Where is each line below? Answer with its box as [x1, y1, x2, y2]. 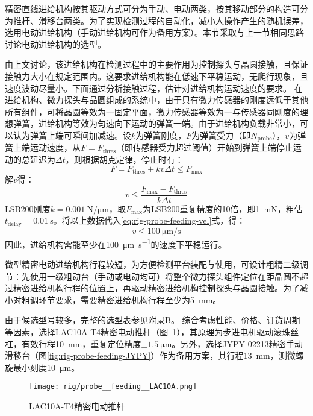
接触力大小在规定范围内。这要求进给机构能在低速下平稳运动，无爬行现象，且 [5, 69, 308, 82]
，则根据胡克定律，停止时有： [65, 153, 184, 165]
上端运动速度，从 [13, 141, 81, 154]
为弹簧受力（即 [191, 128, 251, 141]
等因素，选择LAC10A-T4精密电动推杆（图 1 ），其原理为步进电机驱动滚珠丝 [5, 325, 299, 338]
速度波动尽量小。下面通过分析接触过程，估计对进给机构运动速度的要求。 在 [5, 81, 303, 94]
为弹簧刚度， [135, 128, 187, 141]
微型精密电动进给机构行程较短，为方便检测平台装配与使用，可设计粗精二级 [5, 257, 300, 270]
